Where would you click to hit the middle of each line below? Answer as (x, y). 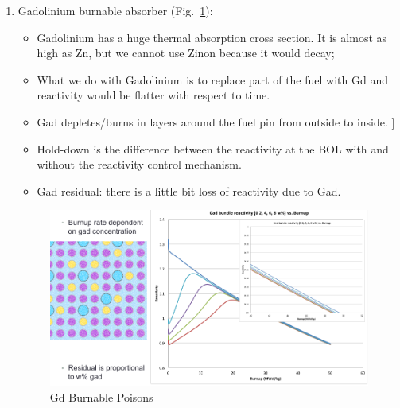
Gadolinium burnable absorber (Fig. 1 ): (115, 10)
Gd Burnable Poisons (101, 396)
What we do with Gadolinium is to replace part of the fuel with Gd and (212, 79)
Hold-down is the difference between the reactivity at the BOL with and (213, 148)
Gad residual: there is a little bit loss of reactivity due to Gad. (189, 190)
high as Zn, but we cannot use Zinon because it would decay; (186, 53)
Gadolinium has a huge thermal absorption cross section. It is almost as (212, 37)
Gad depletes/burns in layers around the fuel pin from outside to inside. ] (216, 121)
